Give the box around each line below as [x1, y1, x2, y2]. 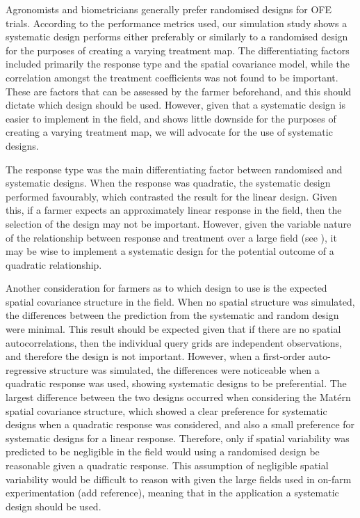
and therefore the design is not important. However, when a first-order [6, 349, 306, 363]
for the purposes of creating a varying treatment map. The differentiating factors [6, 42, 350, 57]
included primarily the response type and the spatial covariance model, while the [6, 56, 350, 71]
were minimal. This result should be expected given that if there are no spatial [6, 322, 341, 336]
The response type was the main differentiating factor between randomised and [6, 162, 343, 176]
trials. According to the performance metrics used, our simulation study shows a [6, 15, 347, 30]
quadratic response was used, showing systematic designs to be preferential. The [6, 376, 347, 391]
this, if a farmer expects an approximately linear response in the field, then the [6, 203, 342, 217]
